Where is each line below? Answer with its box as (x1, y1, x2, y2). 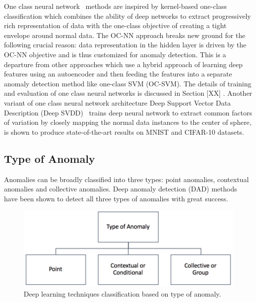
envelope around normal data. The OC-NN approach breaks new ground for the (4, 30, 246, 40)
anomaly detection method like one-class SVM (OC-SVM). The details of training (4, 78, 252, 88)
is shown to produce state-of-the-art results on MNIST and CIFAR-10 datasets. (4, 126, 244, 137)
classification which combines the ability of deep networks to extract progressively (4, 10, 251, 21)
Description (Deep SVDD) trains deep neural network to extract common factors (4, 107, 252, 117)
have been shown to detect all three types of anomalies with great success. (4, 193, 228, 203)
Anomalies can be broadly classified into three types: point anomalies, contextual (4, 174, 249, 184)
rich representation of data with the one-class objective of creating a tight (4, 20, 227, 31)
